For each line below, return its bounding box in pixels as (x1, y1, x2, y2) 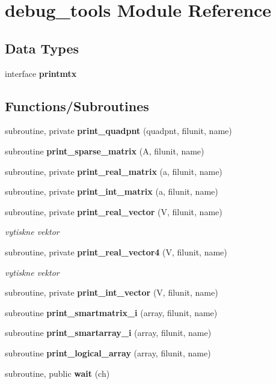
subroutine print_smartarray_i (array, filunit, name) (5, 326, 212, 339)
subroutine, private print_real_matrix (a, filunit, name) (5, 165, 222, 177)
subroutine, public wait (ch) (5, 367, 110, 379)
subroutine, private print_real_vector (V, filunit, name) (5, 205, 222, 218)
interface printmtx (5, 67, 77, 79)
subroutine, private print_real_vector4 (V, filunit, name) (5, 245, 227, 258)
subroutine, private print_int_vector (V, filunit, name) (5, 286, 218, 299)
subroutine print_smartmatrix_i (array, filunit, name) (5, 306, 218, 318)
